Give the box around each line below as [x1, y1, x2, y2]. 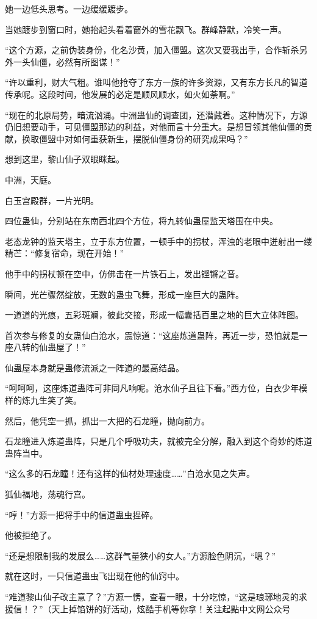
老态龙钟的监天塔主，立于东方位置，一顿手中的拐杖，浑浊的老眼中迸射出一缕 [5, 234, 312, 247]
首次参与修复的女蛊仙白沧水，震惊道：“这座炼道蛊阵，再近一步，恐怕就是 [5, 328, 299, 341]
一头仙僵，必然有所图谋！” [13, 55, 120, 68]
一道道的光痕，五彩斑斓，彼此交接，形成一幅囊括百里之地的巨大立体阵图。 [5, 308, 304, 321]
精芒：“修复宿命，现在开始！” [5, 247, 124, 259]
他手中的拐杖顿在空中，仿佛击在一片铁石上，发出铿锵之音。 [5, 267, 244, 280]
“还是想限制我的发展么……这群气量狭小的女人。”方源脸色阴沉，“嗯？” [5, 549, 276, 562]
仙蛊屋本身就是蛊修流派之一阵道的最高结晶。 [5, 361, 184, 374]
